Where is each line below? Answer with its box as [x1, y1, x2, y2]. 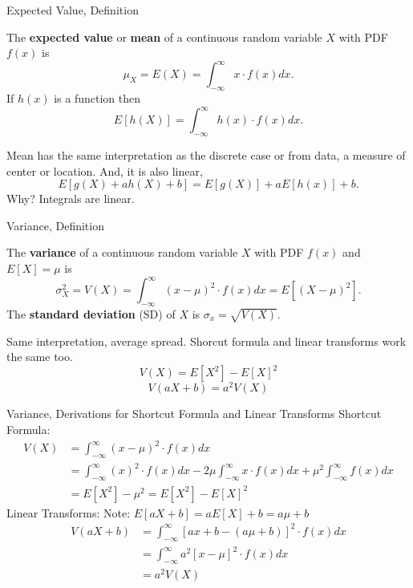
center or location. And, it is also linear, [6, 162, 203, 179]
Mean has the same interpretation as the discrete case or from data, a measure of [6, 146, 406, 163]
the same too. [6, 348, 73, 365]
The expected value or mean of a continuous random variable [6, 28, 322, 45]
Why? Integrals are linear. [6, 190, 135, 207]
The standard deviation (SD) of [6, 305, 176, 322]
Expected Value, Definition [6, 2, 139, 18]
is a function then [54, 90, 141, 107]
